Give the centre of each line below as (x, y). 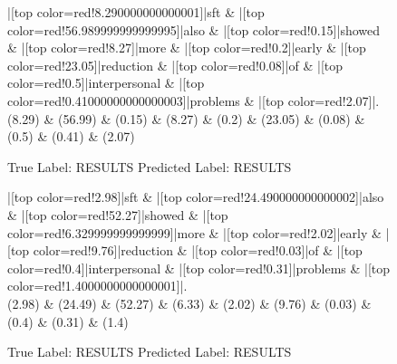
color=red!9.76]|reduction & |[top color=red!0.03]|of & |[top (198, 250)
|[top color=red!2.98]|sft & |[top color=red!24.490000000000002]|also (196, 197)
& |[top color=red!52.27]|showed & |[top (118, 214)
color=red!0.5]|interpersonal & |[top (106, 83)
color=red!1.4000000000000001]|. (97, 286)
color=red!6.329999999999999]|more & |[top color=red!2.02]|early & (194, 232)
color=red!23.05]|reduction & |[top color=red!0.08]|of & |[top (175, 65)
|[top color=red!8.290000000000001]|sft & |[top (136, 12)
